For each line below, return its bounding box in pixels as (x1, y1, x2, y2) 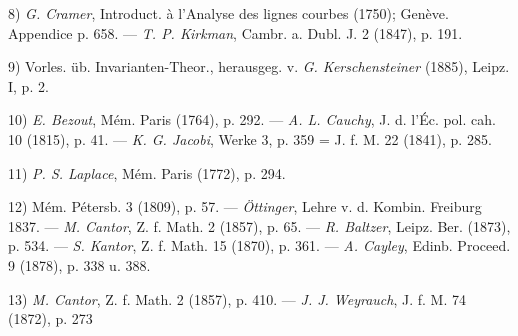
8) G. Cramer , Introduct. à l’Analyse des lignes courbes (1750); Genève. (8, 3, 449, 23)
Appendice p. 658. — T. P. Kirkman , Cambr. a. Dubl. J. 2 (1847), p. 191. (8, 22, 463, 43)
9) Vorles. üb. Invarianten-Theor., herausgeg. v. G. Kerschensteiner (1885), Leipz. (8, 56, 510, 77)
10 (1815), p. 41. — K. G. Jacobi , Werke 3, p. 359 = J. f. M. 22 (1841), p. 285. (8, 128, 492, 149)
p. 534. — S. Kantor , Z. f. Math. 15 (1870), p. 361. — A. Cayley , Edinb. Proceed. (8, 235, 511, 256)
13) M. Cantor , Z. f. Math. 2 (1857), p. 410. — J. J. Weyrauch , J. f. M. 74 (8, 288, 467, 309)
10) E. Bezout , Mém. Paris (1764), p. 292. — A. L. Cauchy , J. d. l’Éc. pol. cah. (8, 109, 496, 130)
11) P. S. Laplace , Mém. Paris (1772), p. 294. (8, 162, 286, 183)
